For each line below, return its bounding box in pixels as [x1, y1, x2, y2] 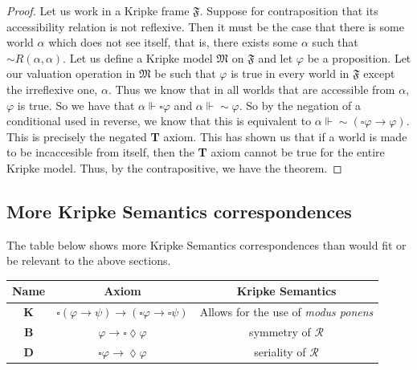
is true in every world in [231, 65, 350, 82]
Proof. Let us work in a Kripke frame [6, 2, 190, 18]
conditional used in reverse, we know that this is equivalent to [6, 112, 312, 129]
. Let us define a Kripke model [63, 49, 213, 66]
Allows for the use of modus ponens [199, 303, 374, 320]
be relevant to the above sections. [6, 252, 171, 269]
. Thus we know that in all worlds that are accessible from [108, 80, 395, 97]
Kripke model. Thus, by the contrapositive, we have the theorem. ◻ [6, 159, 342, 176]
